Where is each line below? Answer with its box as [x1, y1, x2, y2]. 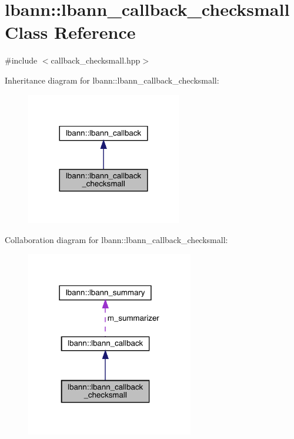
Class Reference [5, 20, 136, 44]
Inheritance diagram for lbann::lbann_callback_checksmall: [5, 74, 219, 86]
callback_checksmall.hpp [51, 54, 141, 66]
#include [5, 54, 38, 66]
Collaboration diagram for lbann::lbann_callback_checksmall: [5, 233, 228, 245]
